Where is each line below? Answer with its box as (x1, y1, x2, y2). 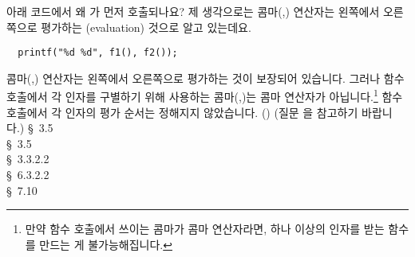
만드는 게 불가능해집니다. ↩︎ (39, 236, 172, 252)
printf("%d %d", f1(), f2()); (18, 47, 178, 59)
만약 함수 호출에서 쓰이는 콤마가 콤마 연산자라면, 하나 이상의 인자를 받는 (25, 220, 385, 237)
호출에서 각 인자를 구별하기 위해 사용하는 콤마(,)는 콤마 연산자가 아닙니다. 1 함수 (6, 86, 403, 105)
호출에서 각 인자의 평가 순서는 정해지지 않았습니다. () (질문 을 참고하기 (6, 103, 358, 120)
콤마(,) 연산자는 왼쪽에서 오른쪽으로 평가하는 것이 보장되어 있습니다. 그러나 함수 (6, 69, 405, 86)
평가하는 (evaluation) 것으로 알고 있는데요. (41, 18, 251, 35)
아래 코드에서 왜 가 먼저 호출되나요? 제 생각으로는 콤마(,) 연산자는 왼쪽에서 (6, 3, 380, 19)
